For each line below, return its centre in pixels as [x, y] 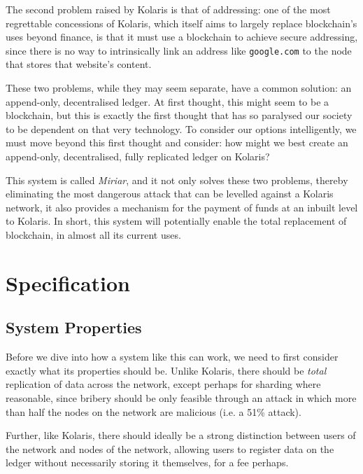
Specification [68, 283]
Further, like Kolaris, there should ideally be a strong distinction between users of [181, 435]
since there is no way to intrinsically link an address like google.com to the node [179, 50]
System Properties [74, 327]
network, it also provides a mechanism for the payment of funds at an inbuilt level [182, 207]
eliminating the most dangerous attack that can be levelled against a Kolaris [170, 194]
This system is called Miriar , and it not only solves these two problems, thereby [177, 180]
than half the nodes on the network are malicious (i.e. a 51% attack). [154, 411]
